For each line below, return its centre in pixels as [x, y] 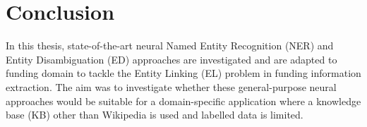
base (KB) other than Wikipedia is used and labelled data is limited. [155, 115]
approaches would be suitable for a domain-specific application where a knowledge [183, 101]
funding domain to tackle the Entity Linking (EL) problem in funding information [183, 73]
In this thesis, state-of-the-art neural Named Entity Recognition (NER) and [170, 46]
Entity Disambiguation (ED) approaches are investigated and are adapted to [172, 59]
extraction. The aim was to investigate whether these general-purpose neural [171, 86]
